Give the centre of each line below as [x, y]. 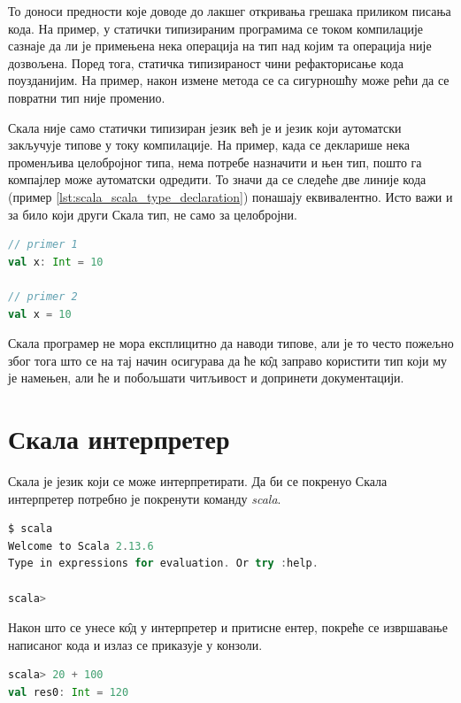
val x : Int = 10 [56, 262]
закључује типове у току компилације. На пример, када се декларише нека [209, 145]
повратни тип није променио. [87, 97]
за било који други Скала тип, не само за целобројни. [153, 214]
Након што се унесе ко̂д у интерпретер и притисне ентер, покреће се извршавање [228, 627]
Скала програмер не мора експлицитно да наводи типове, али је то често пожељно [231, 343]
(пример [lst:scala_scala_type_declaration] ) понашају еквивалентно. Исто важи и [230, 196]
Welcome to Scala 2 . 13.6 [81, 546]
